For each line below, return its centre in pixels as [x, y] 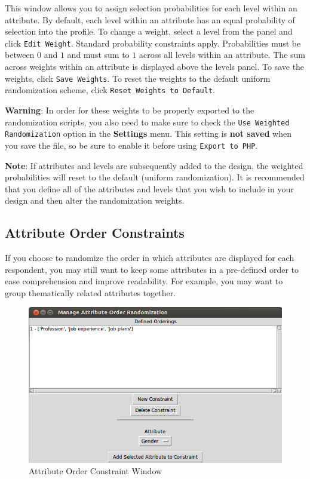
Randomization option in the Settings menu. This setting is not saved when [148, 133]
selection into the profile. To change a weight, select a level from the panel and [149, 31]
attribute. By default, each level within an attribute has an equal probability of [150, 19]
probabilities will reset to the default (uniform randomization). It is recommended [155, 177]
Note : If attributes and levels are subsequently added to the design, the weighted [154, 165]
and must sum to [98, 55]
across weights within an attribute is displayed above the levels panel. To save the [155, 67]
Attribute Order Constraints [95, 233]
